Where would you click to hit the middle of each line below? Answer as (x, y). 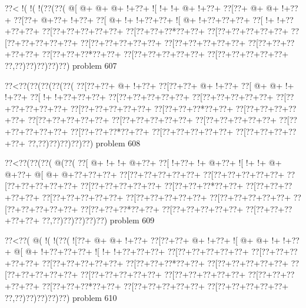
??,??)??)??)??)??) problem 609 (98, 220)
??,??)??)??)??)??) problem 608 (84, 143)
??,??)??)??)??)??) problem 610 (61, 297)
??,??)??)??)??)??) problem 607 (61, 65)
